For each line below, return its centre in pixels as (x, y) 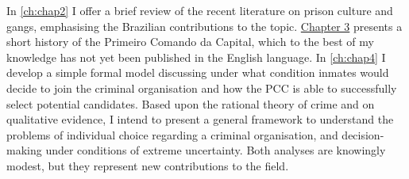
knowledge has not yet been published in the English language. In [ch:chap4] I (196, 57)
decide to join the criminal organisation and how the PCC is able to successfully (202, 88)
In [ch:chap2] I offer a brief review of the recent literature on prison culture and (200, 10)
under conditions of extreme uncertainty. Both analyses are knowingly (216, 150)
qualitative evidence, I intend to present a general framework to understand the (200, 119)
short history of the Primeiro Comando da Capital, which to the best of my (190, 42)
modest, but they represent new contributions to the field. (148, 165)
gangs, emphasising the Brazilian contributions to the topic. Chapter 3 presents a (204, 26)
